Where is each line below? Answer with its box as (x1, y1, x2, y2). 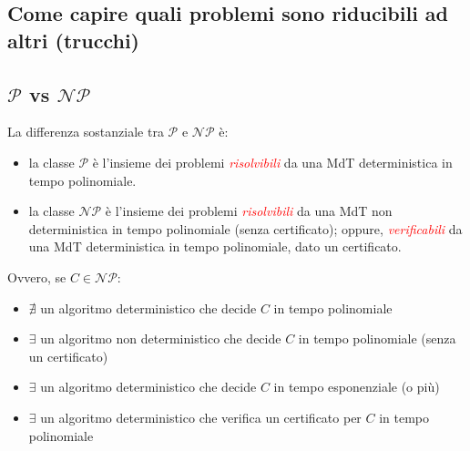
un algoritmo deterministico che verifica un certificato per (40, 407, 362, 426)
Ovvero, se (7, 267, 66, 286)
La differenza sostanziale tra (7, 122, 164, 141)
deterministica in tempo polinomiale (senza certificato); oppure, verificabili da (28, 219, 463, 238)
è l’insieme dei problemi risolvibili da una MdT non (105, 201, 393, 220)
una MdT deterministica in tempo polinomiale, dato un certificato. (28, 237, 402, 256)
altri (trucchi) (7, 26, 139, 54)
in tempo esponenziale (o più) (273, 377, 440, 396)
